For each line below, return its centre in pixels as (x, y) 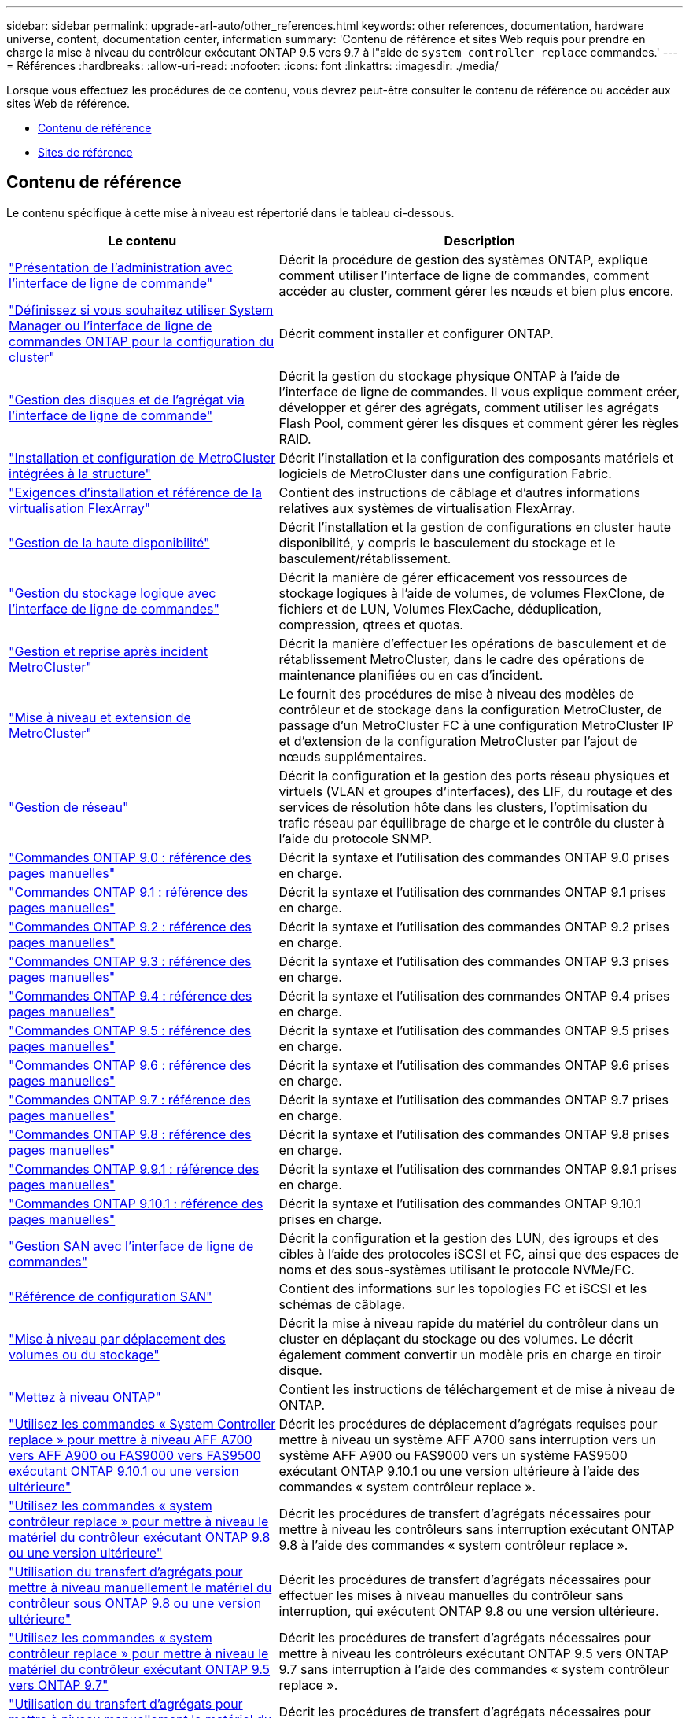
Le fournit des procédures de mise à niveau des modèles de (457, 693)
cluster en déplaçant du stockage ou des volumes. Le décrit (456, 1338)
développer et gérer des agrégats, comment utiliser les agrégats (469, 407)
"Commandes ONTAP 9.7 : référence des (130, 1099)
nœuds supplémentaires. (353, 756)
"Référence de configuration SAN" (111, 1296)
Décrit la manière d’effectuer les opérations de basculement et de (473, 643)
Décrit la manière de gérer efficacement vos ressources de (453, 577)
